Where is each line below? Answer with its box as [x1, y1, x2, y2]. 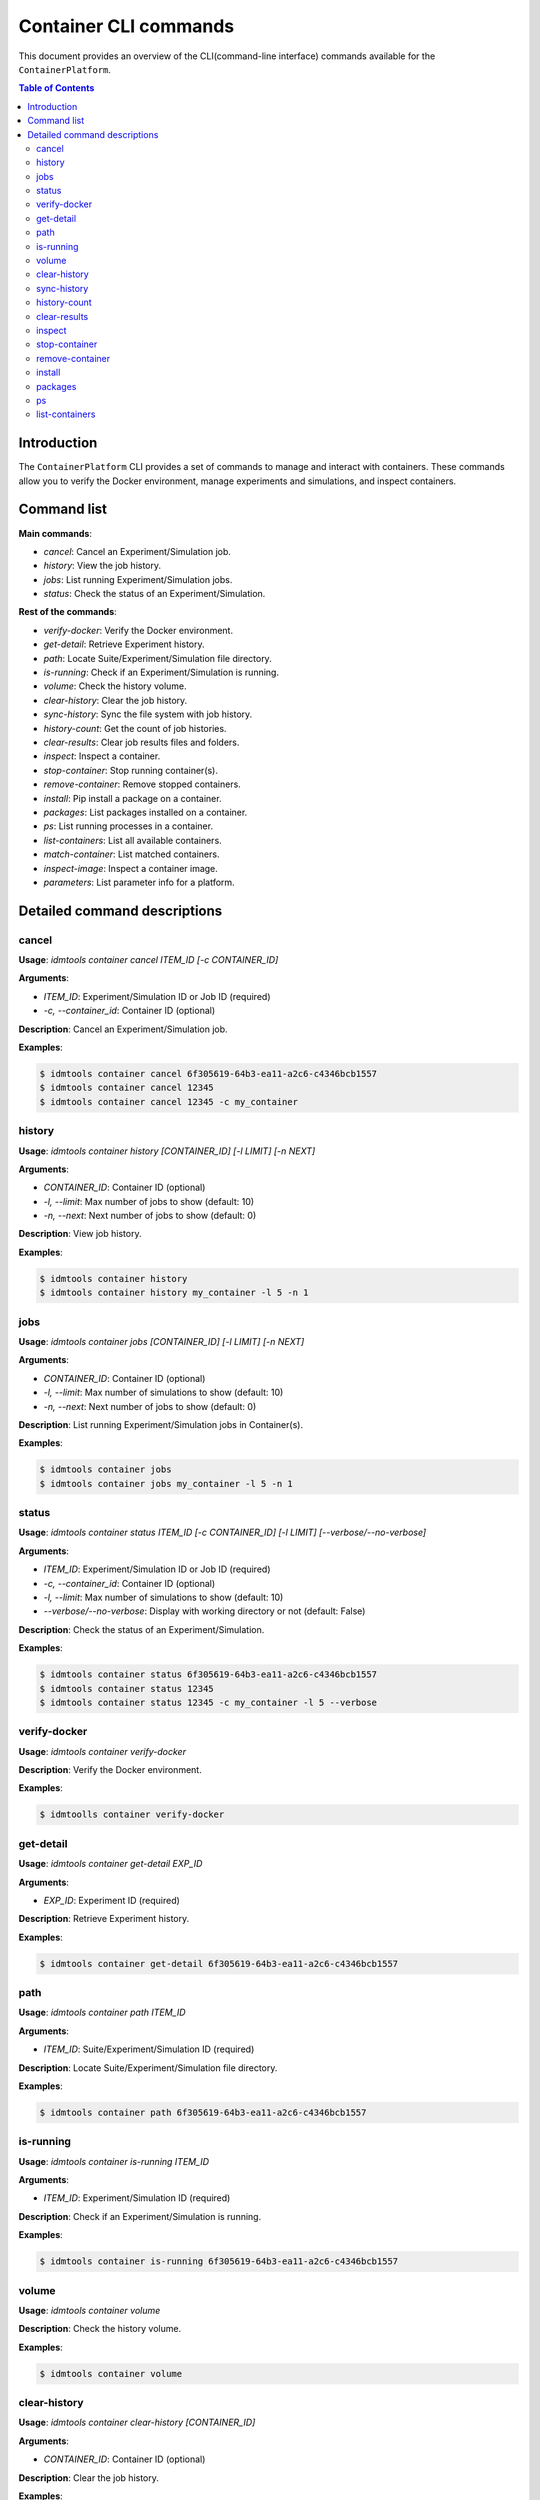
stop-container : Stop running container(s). [43, 764, 219, 776]
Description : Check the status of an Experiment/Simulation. [18, 1623, 265, 1635]
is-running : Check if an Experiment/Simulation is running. [43, 666, 280, 679]
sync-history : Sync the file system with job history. [43, 708, 253, 720]
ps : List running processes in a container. [43, 820, 214, 832]
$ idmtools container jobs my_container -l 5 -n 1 [39, 1478, 294, 1489]
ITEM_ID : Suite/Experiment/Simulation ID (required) [43, 2043, 255, 2055]
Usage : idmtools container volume [18, 2304, 161, 2316]
